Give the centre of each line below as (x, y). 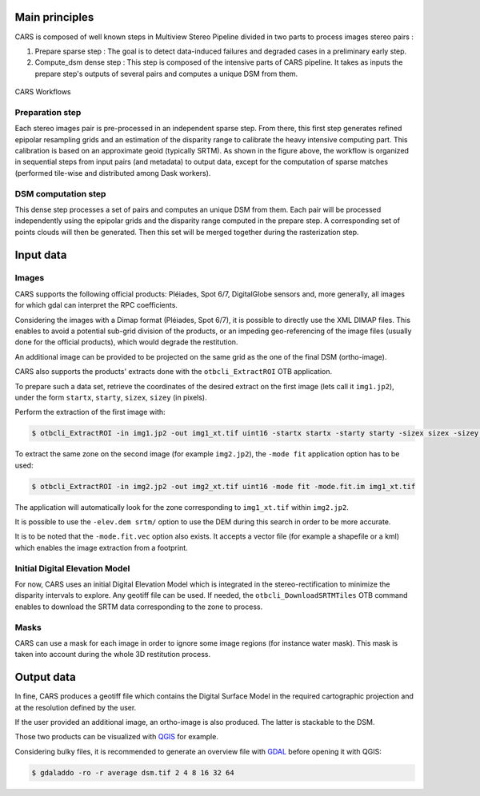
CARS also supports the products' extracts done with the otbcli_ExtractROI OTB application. (174, 372)
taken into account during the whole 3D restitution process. (113, 655)
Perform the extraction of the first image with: (90, 412)
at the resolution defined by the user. (76, 707)
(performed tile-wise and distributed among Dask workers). (113, 173)
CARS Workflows (43, 92)
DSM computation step (60, 193)
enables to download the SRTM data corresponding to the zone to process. (139, 607)
